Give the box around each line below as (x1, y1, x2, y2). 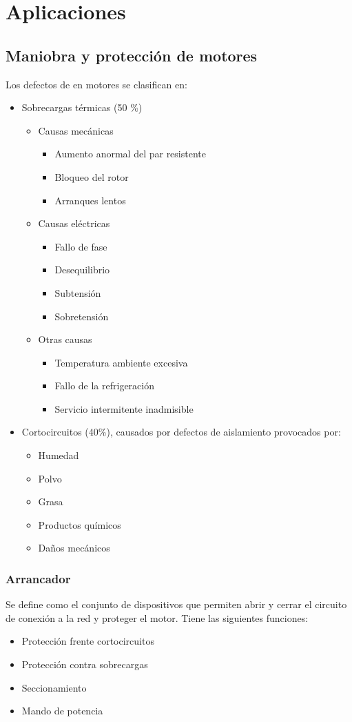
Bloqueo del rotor (54, 169, 129, 184)
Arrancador (6, 569, 71, 587)
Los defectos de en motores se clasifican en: (6, 77, 187, 91)
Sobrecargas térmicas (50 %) (21, 100, 143, 115)
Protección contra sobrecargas (21, 657, 148, 672)
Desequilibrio (54, 262, 110, 277)
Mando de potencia (21, 703, 103, 718)
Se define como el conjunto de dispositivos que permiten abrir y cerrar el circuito (6, 597, 347, 612)
